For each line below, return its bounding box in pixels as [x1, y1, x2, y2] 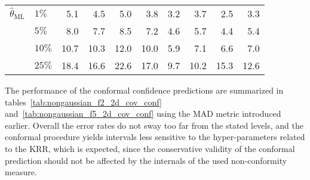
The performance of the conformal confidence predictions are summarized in [5, 84, 284, 96]
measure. [5, 166, 37, 178]
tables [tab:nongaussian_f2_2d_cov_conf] [5, 95, 162, 108]
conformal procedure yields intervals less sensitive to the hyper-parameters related [5, 131, 305, 143]
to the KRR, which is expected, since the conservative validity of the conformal [5, 142, 295, 154]
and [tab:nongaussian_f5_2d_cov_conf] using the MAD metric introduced [5, 107, 281, 120]
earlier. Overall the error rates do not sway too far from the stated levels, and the [5, 119, 303, 131]
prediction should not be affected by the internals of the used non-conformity [5, 154, 287, 166]
